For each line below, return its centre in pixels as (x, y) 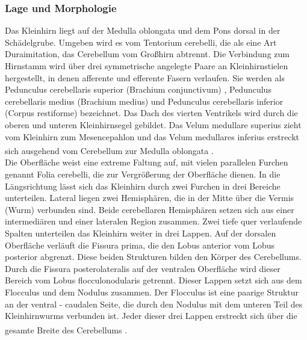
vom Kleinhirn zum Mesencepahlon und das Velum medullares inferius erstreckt (152, 136)
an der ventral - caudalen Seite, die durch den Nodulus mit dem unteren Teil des (154, 304)
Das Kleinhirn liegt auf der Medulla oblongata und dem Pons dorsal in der (143, 30)
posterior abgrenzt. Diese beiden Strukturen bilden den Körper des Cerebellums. (153, 257)
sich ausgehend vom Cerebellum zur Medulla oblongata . (109, 150)
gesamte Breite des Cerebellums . (66, 329)
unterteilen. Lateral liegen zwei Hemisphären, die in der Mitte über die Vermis (150, 198)
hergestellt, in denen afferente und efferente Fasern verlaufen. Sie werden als (145, 77)
